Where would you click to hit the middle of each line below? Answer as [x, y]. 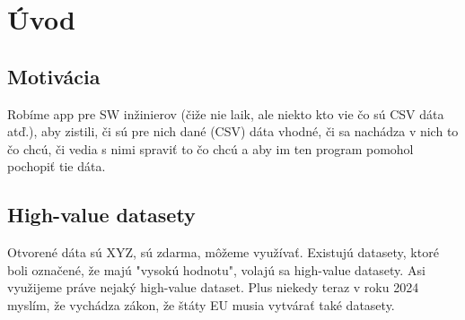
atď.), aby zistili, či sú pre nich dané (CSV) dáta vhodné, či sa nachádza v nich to [233, 131]
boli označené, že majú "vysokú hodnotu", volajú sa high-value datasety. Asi [216, 269]
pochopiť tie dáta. [57, 166]
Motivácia [54, 76]
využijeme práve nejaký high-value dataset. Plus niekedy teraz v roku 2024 [213, 287]
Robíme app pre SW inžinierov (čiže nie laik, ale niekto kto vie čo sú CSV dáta [226, 113]
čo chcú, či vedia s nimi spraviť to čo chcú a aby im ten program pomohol [211, 148]
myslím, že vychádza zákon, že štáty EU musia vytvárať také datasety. [201, 304]
